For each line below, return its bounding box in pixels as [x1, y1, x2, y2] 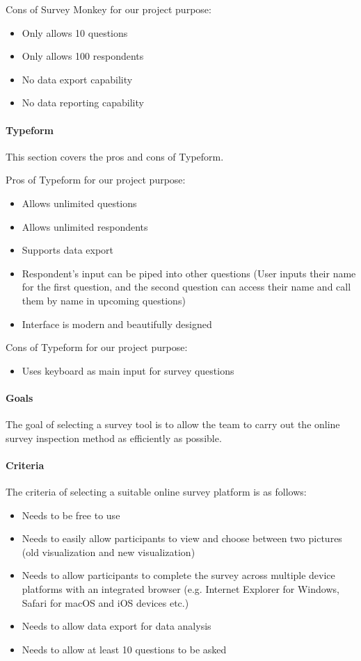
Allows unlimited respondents [22, 219, 148, 234]
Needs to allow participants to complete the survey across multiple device [22, 568, 335, 582]
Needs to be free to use [22, 507, 120, 522]
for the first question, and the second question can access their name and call [22, 279, 351, 294]
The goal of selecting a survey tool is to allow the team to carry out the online [6, 417, 340, 432]
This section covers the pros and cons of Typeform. [6, 149, 224, 163]
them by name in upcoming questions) [22, 293, 186, 307]
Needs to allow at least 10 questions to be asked [22, 642, 227, 656]
